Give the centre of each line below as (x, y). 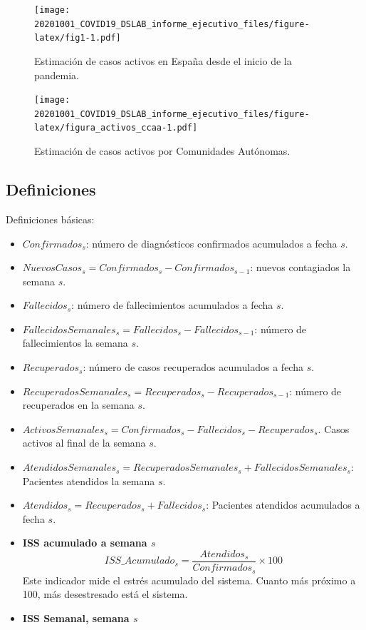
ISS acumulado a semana (85, 543)
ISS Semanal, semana (76, 618)
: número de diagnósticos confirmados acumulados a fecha (211, 243)
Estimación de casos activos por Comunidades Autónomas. (162, 151)
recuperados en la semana (78, 405)
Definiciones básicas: (50, 219)
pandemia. (57, 75)
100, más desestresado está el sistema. (105, 594)
